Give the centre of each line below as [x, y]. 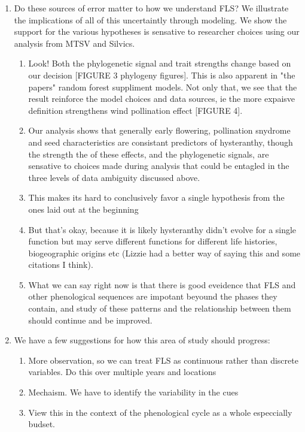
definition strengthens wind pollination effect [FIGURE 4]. [135, 110]
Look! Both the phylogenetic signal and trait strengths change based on [160, 63]
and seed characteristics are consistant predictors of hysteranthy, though [161, 142]
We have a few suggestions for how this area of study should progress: [142, 340]
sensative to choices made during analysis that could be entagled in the [159, 166]
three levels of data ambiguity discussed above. [114, 177]
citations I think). [61, 265]
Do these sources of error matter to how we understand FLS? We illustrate [151, 8]
